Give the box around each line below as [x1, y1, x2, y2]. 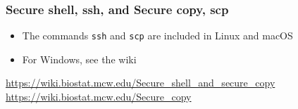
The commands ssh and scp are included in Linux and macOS [22, 28, 293, 43]
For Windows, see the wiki [22, 51, 137, 66]
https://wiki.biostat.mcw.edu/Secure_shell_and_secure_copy [6, 75, 275, 90]
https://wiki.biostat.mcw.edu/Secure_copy [6, 89, 192, 104]
